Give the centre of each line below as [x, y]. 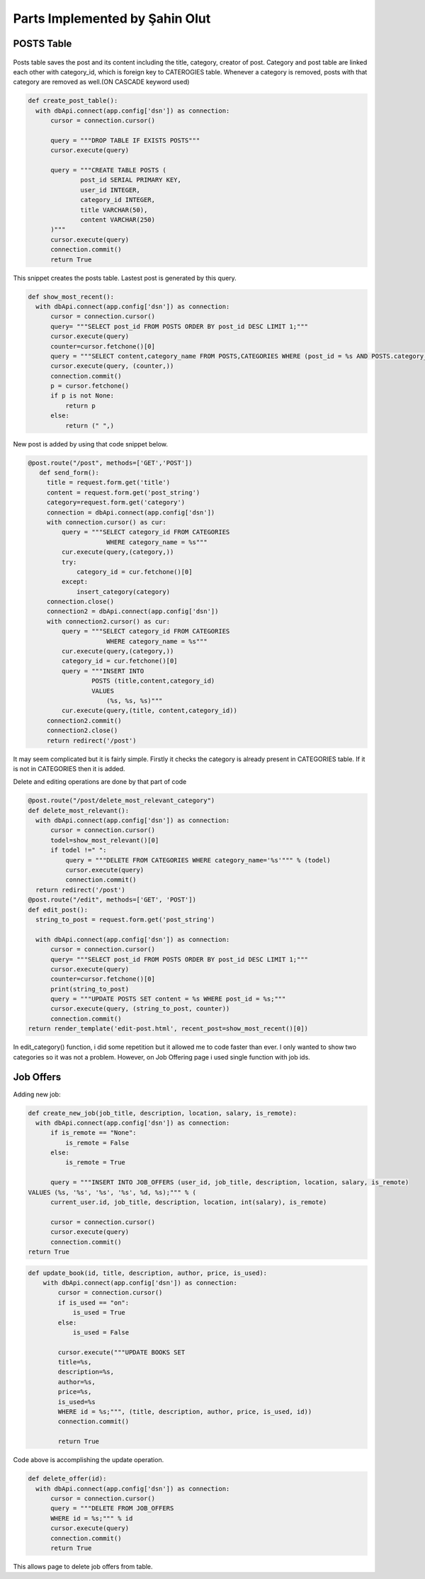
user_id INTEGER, [110, 190]
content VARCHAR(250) [118, 220]
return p [80, 405]
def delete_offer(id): [67, 1479]
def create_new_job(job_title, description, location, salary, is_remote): [163, 1113]
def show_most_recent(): [71, 297]
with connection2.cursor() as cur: [108, 621]
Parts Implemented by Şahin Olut [112, 18]
